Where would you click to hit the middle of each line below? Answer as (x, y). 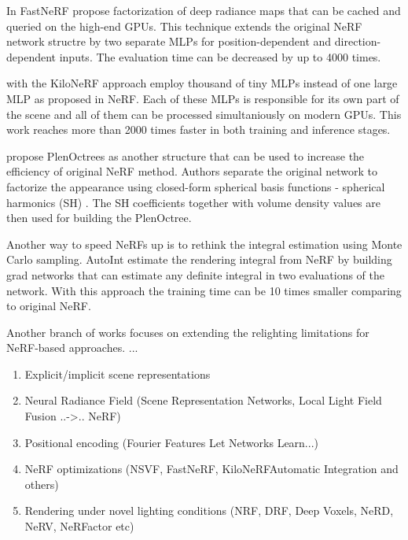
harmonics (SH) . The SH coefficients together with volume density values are (193, 202)
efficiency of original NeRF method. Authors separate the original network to (192, 171)
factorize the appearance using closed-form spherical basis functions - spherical (196, 186)
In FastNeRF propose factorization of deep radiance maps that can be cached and (204, 10)
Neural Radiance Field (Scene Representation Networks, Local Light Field (203, 400)
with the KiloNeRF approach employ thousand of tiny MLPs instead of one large (202, 83)
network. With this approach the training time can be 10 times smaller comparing (204, 290)
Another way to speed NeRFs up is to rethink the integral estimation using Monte (204, 244)
